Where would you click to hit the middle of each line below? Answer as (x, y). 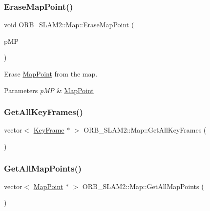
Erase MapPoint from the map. (51, 74)
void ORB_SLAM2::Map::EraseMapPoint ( (69, 25)
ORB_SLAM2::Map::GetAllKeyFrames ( (145, 130)
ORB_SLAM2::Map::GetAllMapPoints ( (143, 186)
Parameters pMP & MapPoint (49, 90)
